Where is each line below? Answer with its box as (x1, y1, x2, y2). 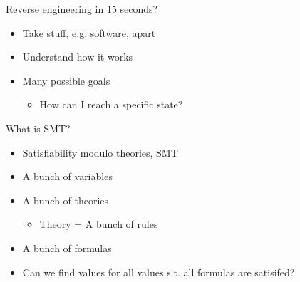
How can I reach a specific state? (39, 97, 183, 112)
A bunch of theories (22, 192, 109, 207)
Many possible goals (22, 73, 110, 88)
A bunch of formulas (22, 240, 112, 255)
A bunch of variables (22, 169, 113, 184)
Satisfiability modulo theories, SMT (22, 145, 178, 160)
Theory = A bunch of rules (39, 216, 158, 231)
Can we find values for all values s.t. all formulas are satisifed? (22, 264, 295, 279)
